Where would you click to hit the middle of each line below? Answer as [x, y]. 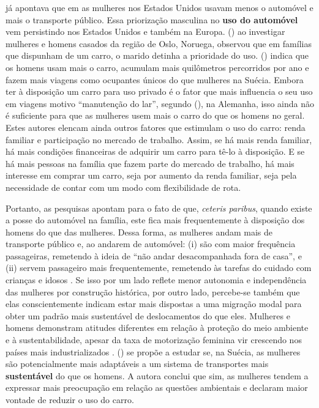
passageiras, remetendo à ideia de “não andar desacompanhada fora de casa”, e [154, 255]
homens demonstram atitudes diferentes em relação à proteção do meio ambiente [157, 328]
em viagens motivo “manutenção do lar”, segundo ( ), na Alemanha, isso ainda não [160, 103]
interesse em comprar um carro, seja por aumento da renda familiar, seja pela [151, 175]
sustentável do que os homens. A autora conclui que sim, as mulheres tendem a [157, 375]
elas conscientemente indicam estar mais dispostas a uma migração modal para [154, 304]
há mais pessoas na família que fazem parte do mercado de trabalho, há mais [150, 163]
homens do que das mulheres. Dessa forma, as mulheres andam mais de [139, 232]
